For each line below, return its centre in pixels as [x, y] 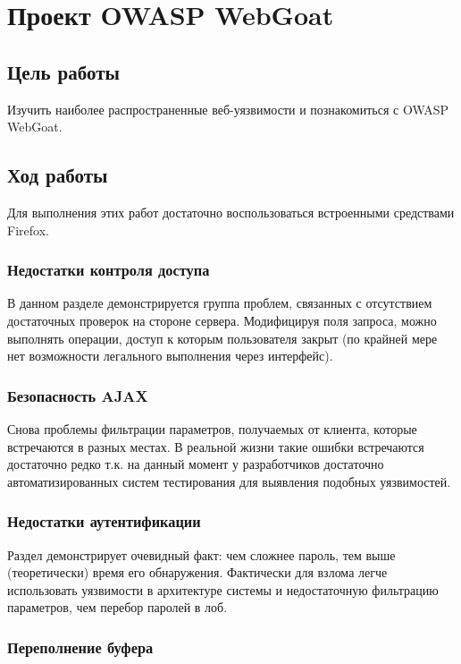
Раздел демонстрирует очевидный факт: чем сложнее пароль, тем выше [201, 554]
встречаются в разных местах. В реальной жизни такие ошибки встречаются [216, 446]
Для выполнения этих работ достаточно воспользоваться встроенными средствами [231, 212]
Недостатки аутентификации [104, 521]
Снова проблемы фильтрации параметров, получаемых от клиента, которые [212, 428]
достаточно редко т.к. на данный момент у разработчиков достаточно [196, 464]
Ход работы [58, 175]
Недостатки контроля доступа [109, 270]
